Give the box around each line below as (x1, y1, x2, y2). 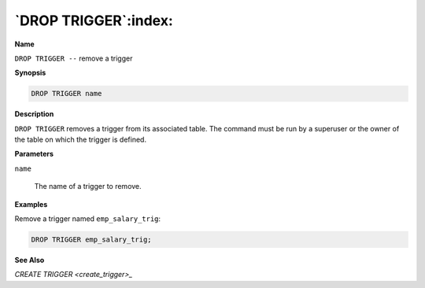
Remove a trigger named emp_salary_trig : (14, 214, 161, 223)
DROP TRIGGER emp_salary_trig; (31, 235, 153, 244)
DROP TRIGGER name (31, 89, 102, 98)
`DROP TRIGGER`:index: (14, 12, 173, 29)
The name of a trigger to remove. (34, 182, 142, 191)
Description (14, 109, 54, 119)
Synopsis (14, 68, 46, 78)
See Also (14, 256, 45, 264)
